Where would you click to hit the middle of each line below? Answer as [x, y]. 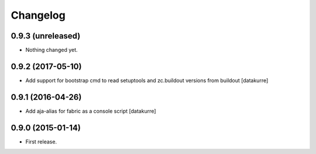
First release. [41, 141]
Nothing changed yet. [52, 50]
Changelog [38, 15]
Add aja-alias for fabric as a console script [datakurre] [91, 111]
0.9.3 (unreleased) [46, 36]
